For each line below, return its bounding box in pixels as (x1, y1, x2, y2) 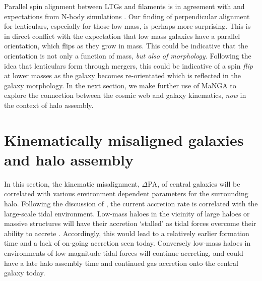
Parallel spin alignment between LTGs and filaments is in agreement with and (4, 1, 245, 11)
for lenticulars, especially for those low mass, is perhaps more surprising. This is (4, 21, 251, 31)
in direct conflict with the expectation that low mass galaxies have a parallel (4, 30, 240, 41)
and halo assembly (4, 149, 134, 170)
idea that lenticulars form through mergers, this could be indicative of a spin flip (4, 60, 253, 71)
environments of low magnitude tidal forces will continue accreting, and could (4, 248, 243, 258)
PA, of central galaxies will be (148, 178, 240, 189)
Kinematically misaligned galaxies (4, 129, 244, 150)
